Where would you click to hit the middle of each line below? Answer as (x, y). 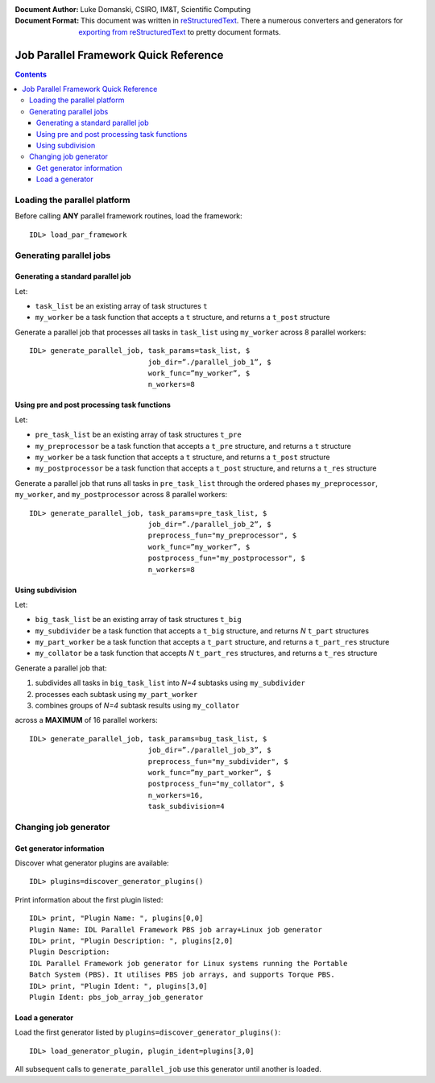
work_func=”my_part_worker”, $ (209, 772)
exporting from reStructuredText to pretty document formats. (180, 31)
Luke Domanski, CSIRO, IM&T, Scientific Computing (166, 9)
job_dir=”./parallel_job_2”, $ (209, 524)
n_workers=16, (176, 795)
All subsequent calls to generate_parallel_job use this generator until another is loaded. (168, 1069)
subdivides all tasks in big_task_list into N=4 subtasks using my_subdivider (170, 683)
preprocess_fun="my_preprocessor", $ (222, 535)
